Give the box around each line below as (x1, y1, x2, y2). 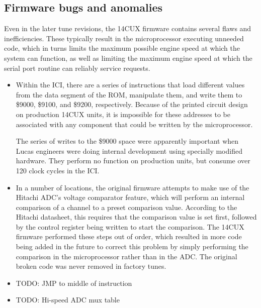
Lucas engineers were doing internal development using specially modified (16, 145, 242, 156)
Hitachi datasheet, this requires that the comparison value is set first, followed (16, 212, 257, 222)
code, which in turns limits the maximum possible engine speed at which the (4, 43, 240, 53)
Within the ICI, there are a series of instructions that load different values (16, 79, 245, 90)
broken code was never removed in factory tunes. (16, 261, 166, 271)
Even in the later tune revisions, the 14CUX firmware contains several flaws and (4, 23, 251, 34)
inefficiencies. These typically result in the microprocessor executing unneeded (4, 33, 244, 43)
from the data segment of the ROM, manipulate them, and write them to (16, 89, 242, 99)
